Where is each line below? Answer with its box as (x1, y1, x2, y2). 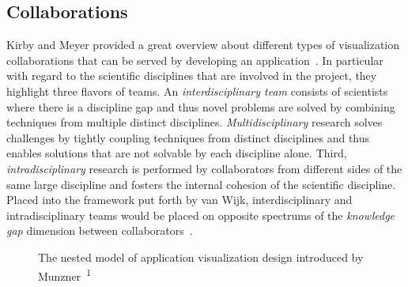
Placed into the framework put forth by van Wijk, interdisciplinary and (6, 191, 353, 208)
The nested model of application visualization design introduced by (38, 248, 364, 265)
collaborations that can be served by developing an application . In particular (6, 51, 383, 68)
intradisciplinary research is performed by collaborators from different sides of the (6, 160, 402, 176)
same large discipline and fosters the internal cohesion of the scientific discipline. (6, 176, 396, 192)
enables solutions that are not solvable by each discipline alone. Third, (6, 145, 347, 161)
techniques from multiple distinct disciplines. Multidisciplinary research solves (6, 114, 383, 130)
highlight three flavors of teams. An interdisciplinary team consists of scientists (6, 82, 388, 99)
